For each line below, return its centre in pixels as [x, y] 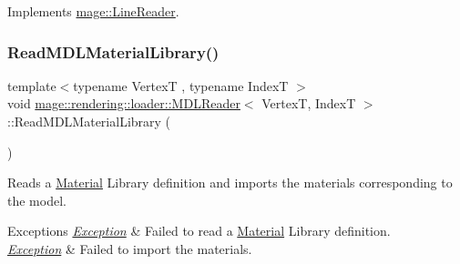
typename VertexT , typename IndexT [181, 85]
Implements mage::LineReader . [93, 11]
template [32, 85]
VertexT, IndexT [309, 103]
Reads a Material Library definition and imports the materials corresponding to [230, 183]
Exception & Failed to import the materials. [130, 248]
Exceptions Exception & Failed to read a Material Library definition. [199, 231]
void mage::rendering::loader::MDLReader [124, 103]
